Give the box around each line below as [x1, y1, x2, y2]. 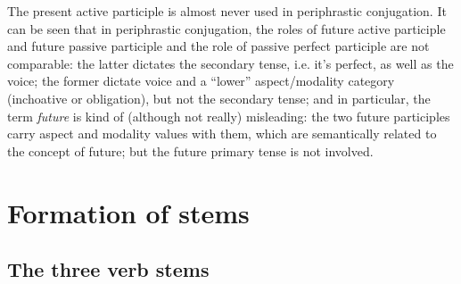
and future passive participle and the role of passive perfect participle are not [7, 37, 430, 55]
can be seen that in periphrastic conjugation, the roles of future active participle [7, 19, 446, 38]
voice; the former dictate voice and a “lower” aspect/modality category [7, 71, 395, 90]
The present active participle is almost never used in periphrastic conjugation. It [7, 2, 447, 20]
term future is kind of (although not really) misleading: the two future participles [7, 106, 450, 125]
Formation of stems [7, 194, 250, 230]
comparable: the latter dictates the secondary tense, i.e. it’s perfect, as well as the [7, 54, 454, 72]
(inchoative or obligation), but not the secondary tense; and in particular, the [7, 88, 431, 107]
